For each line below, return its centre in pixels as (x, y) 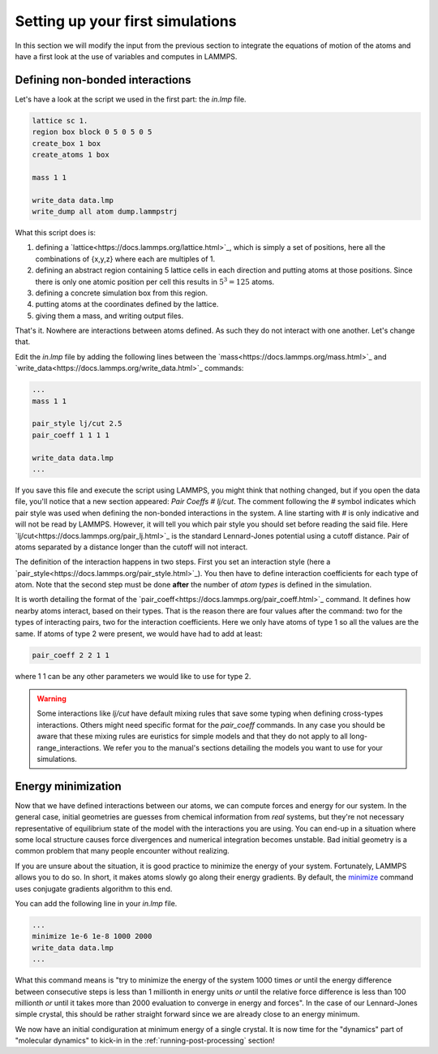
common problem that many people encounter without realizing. (122, 851)
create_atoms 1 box (71, 155)
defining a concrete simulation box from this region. (122, 293)
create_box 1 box (67, 143)
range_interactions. (69, 747)
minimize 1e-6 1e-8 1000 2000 (92, 936)
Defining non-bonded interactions (103, 80)
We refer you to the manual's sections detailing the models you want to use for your (243, 747)
